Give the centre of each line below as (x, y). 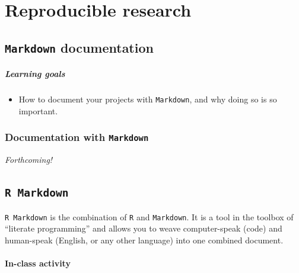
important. (38, 110)
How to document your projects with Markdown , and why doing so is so (148, 99)
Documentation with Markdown (77, 137)
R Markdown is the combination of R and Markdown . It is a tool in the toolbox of (149, 216)
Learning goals (35, 74)
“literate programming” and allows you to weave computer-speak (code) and (144, 228)
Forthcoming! (29, 160)
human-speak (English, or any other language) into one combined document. (144, 240)
